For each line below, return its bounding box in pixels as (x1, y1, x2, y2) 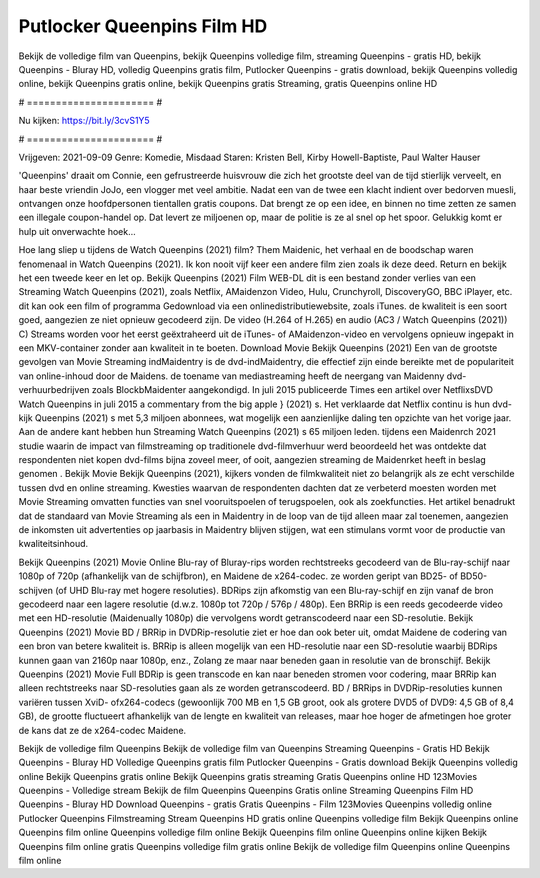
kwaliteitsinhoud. (18, 538, 89, 550)
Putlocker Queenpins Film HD (18, 15, 268, 37)
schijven (18, 584, 54, 596)
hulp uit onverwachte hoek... (18, 225, 137, 237)
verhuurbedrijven (18, 384, 90, 396)
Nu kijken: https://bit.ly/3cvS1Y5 (18, 115, 150, 127)
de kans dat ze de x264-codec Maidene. (18, 724, 187, 736)
